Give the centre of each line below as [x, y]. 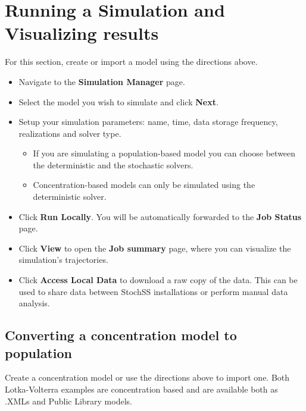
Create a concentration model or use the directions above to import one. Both [147, 377]
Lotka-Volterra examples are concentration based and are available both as [141, 389]
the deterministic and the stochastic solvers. [113, 164]
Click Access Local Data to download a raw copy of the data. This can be [158, 280]
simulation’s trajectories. [63, 260]
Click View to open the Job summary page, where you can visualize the [155, 248]
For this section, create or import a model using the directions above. [131, 62]
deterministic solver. [70, 197]
